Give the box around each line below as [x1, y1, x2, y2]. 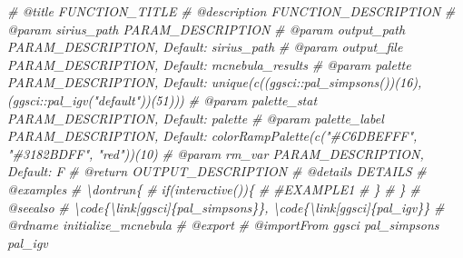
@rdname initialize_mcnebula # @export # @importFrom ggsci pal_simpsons [7, 215, 439, 234]
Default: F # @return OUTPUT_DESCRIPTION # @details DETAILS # [7, 162, 427, 181]
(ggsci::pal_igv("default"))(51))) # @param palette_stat [7, 90, 318, 109]
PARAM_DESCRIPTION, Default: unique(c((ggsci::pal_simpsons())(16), [7, 73, 422, 92]
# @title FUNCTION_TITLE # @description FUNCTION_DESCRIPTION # [7, 2, 456, 20]
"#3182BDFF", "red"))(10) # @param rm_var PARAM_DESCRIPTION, [7, 144, 424, 163]
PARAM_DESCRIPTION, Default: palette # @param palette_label [7, 108, 384, 127]
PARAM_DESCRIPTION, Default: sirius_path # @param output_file [7, 37, 403, 56]
